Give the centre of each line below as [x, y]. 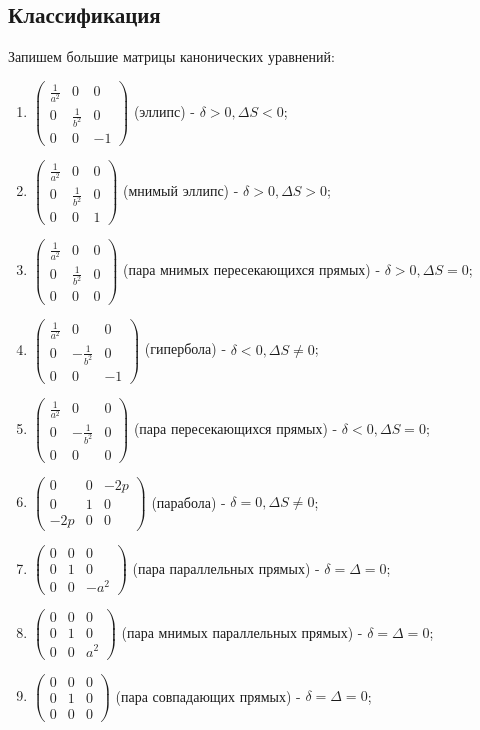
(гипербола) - [185, 348]
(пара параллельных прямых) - [226, 567]
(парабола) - [188, 501]
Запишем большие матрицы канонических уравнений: [171, 56]
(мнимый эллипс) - [180, 190]
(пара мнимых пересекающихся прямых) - [251, 269]
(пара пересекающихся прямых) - [235, 427]
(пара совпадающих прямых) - [208, 695]
